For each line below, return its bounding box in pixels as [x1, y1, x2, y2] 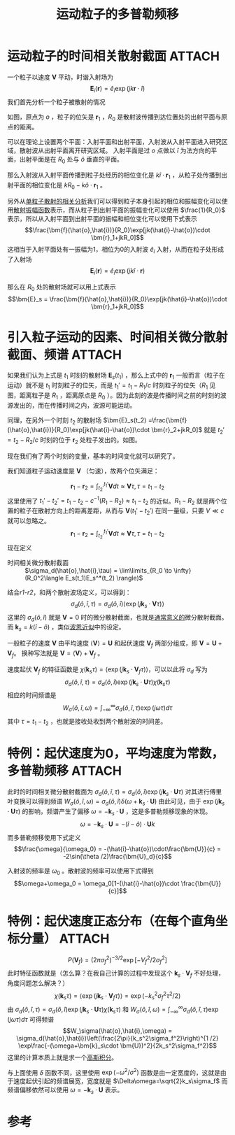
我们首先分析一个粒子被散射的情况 [7, 97, 106, 106]
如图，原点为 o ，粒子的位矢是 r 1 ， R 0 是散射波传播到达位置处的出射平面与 [7, 113, 222, 122]
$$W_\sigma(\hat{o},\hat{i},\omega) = [62, 1026, 173, 1035]
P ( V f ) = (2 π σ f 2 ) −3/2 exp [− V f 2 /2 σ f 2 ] [67, 954, 168, 965]
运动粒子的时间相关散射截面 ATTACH [7, 48, 220, 64]
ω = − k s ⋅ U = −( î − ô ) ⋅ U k [80, 820, 155, 829]
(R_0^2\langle [24, 573, 64, 582]
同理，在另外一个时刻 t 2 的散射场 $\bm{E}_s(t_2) [7, 415, 147, 426]
